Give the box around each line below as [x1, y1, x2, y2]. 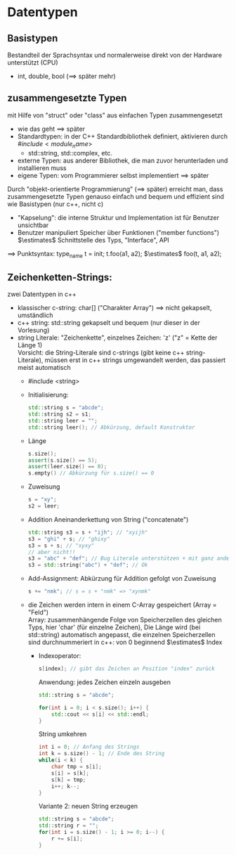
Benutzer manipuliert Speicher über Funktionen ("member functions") [17, 228, 220, 236]
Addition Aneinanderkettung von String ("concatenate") [27, 515, 189, 524]
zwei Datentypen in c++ [7, 290, 77, 299]
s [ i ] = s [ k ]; [51, 769, 90, 777]
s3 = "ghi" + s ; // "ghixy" [27, 535, 110, 542]
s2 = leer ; [27, 503, 60, 510]
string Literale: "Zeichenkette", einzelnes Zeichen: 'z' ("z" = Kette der [17, 333, 218, 342]
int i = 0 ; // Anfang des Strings [38, 743, 140, 751]
